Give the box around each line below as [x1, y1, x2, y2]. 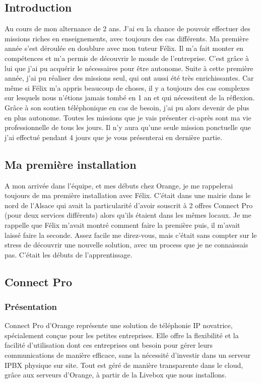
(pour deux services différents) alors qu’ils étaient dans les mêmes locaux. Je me [5, 210, 251, 220]
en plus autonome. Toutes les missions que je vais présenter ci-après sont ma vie [5, 112, 251, 122]
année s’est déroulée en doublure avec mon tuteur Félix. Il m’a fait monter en [5, 43, 244, 53]
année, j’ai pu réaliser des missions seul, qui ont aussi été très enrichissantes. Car [5, 73, 254, 83]
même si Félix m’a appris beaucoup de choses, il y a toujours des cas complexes [5, 82, 250, 93]
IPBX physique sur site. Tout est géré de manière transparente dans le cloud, [5, 359, 243, 370]
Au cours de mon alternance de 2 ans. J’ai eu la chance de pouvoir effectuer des [5, 23, 250, 34]
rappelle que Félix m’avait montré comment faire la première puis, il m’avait [5, 219, 240, 230]
